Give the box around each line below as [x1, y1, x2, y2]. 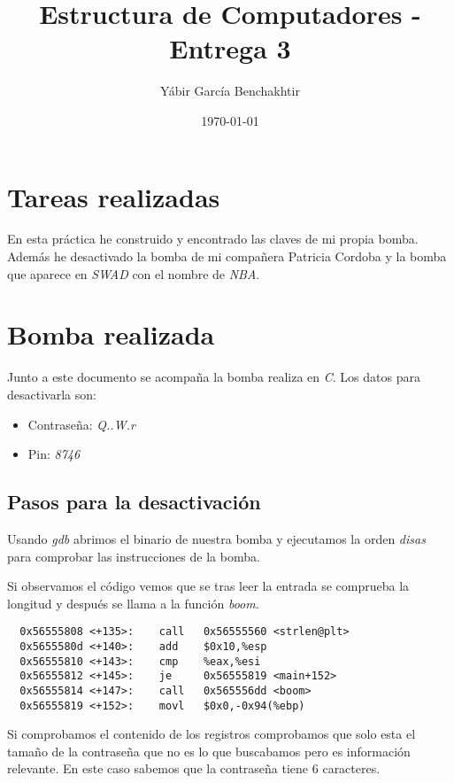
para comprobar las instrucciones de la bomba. [7, 547, 260, 565]
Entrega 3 [169, 30, 291, 66]
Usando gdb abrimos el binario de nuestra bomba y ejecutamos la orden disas [7, 529, 426, 547]
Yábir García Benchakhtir [160, 81, 300, 100]
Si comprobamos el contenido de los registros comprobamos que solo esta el [7, 725, 416, 743]
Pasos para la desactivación [7, 488, 261, 516]
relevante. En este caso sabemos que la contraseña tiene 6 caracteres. [7, 759, 381, 778]
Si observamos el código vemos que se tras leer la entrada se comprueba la [7, 577, 410, 595]
